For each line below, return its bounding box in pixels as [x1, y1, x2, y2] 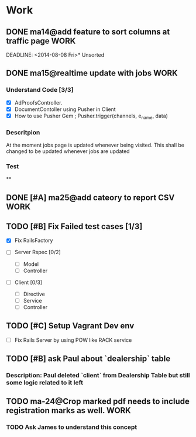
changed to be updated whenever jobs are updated [6, 147, 130, 155]
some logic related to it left [6, 379, 84, 387]
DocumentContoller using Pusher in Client [14, 106, 116, 113]
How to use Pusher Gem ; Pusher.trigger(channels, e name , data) [14, 112, 169, 120]
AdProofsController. [14, 99, 63, 106]
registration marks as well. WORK [6, 405, 131, 415]
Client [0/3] [14, 279, 43, 286]
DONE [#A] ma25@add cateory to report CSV [6, 192, 175, 202]
